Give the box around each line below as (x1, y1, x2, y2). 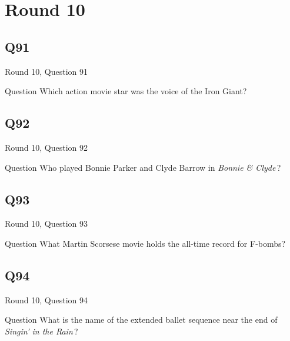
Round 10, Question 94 (5, 293, 88, 306)
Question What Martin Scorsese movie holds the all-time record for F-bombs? (5, 237, 286, 249)
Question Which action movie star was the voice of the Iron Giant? (5, 85, 247, 97)
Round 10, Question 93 (5, 217, 88, 230)
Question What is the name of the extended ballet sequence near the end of (5, 313, 278, 326)
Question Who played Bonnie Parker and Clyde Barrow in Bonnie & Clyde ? (5, 161, 281, 173)
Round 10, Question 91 (5, 65, 88, 77)
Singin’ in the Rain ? (5, 325, 78, 337)
